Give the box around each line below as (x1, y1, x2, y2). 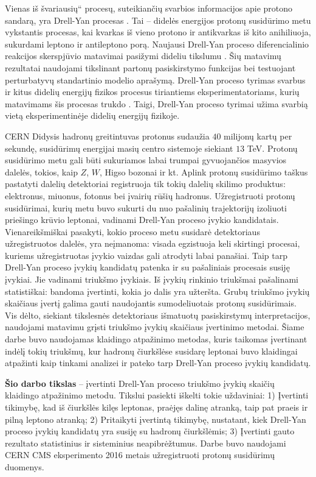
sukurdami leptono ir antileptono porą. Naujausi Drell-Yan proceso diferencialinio (5, 37, 309, 50)
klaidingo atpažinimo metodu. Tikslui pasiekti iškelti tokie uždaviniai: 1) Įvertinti (5, 389, 309, 401)
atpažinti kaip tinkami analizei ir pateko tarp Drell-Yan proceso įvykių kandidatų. (5, 356, 311, 369)
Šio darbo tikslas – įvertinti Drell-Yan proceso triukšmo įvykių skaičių (5, 376, 275, 389)
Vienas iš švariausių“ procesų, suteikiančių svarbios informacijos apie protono (5, 2, 293, 14)
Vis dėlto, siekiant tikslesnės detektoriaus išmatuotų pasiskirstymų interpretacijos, (5, 308, 311, 321)
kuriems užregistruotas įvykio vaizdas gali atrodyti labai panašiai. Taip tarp (5, 249, 287, 261)
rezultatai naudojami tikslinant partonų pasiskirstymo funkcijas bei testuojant (5, 61, 296, 74)
